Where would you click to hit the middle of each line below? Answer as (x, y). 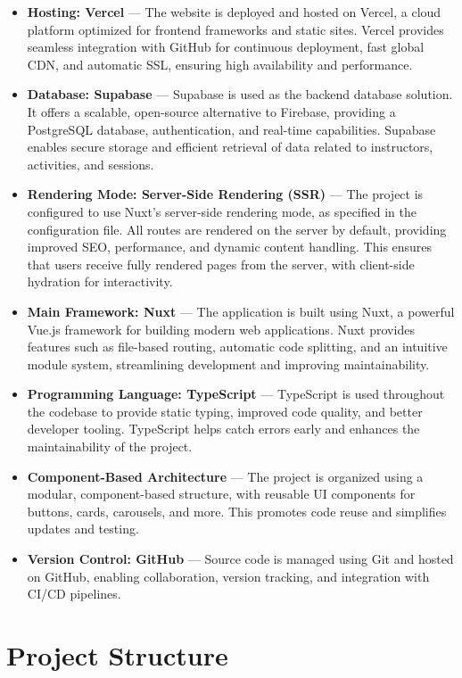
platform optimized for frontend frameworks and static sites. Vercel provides (235, 29)
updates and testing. (83, 529)
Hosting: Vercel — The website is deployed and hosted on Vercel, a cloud (234, 12)
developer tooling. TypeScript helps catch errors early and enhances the (223, 429)
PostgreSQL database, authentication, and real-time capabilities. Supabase (231, 129)
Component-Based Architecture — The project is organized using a (225, 476)
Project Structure (117, 655)
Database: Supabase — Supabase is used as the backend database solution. (240, 94)
